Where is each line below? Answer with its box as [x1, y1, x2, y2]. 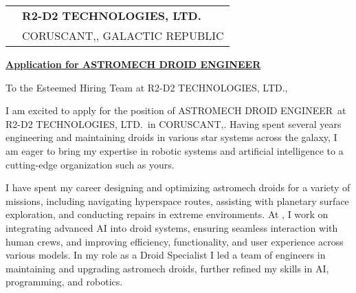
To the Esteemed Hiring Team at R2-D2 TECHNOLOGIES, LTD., [5, 80, 288, 94]
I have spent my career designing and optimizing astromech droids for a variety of [5, 180, 351, 195]
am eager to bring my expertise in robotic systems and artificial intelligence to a [5, 143, 344, 158]
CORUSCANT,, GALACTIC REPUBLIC [22, 28, 224, 43]
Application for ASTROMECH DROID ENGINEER [5, 57, 261, 71]
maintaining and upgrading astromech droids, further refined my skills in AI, [5, 261, 329, 275]
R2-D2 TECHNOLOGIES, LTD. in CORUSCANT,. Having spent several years [5, 116, 342, 131]
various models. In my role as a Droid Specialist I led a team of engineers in [5, 248, 326, 262]
